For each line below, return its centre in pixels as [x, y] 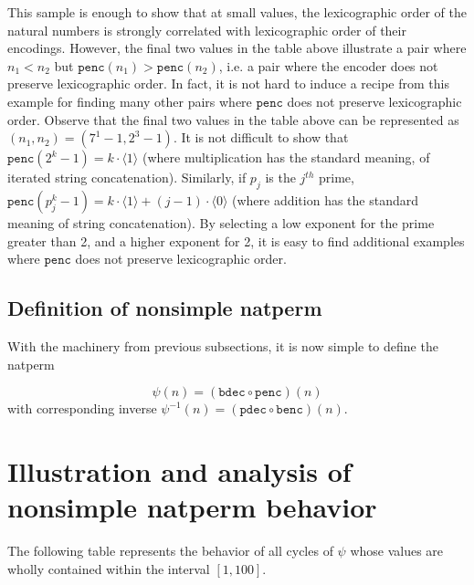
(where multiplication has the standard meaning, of [286, 157]
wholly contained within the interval [109, 568]
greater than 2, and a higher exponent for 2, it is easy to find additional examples [236, 240]
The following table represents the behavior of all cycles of [170, 551]
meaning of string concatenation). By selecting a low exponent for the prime [221, 222]
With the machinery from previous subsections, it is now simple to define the [223, 345]
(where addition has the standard [325, 199]
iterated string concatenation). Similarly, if [127, 178]
